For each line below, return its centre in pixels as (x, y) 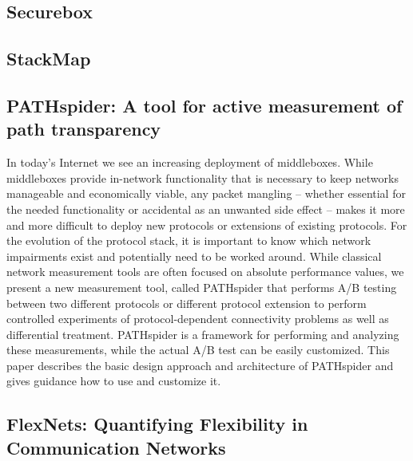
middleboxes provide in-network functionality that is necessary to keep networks (203, 177)
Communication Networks (116, 447)
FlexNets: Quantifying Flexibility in (157, 424)
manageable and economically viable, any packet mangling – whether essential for (206, 193)
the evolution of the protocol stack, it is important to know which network (189, 240)
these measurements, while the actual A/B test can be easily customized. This (198, 350)
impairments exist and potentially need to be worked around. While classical (194, 256)
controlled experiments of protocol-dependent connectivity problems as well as (198, 319)
